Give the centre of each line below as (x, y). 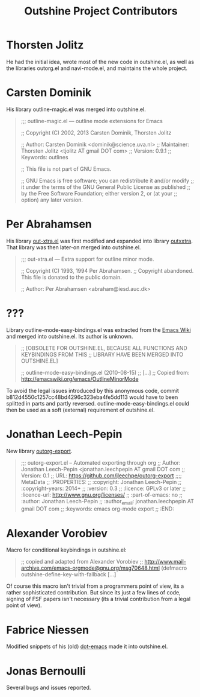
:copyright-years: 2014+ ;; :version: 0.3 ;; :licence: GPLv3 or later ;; (103, 488)
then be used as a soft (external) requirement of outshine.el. (80, 410)
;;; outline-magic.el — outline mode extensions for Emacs (92, 121)
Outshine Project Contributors (101, 11)
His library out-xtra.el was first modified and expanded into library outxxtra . (100, 241)
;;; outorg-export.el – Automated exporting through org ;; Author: (101, 462)
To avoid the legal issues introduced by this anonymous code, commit (92, 390)
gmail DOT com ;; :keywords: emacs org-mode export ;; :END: (97, 509)
